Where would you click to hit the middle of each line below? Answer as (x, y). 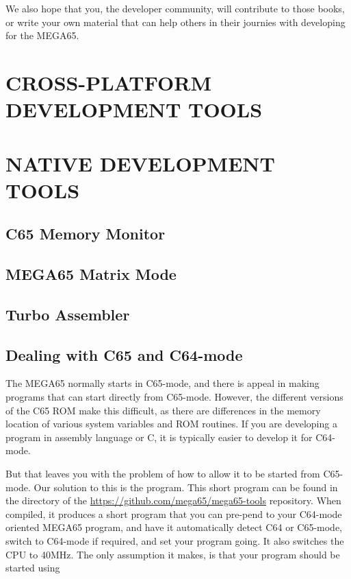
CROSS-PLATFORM (108, 82)
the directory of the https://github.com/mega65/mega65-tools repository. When (173, 500)
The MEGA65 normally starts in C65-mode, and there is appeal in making (162, 383)
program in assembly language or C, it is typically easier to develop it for (159, 437)
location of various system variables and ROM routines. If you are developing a (171, 424)
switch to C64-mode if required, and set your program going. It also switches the (175, 540)
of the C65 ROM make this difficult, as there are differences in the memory (163, 410)
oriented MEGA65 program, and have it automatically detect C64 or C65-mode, (174, 527)
